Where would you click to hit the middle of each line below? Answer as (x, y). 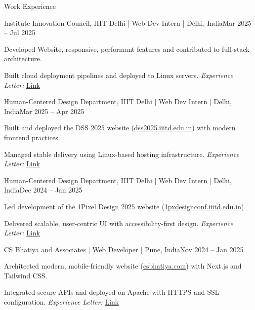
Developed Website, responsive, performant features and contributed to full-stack (127, 49)
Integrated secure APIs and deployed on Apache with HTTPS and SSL (112, 292)
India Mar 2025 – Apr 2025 (44, 111)
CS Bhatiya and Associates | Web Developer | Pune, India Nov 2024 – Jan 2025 (124, 249)
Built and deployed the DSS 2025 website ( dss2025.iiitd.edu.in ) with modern (120, 128)
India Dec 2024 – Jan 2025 (43, 190)
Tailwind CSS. (26, 275)
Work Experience (30, 6)
